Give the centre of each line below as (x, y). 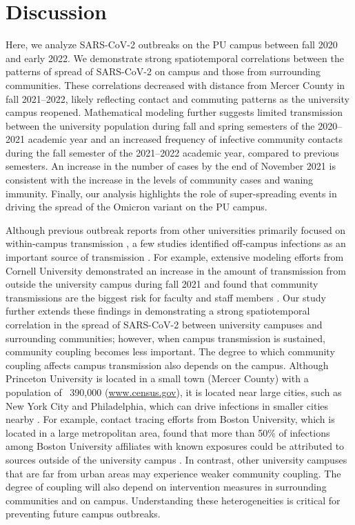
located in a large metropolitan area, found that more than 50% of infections (168, 432)
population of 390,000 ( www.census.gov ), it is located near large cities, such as (174, 392)
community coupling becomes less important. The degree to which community (170, 351)
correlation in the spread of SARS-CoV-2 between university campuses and (164, 324)
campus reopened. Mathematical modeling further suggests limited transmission (174, 112)
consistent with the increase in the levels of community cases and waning (160, 180)
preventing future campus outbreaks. (83, 514)
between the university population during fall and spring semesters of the (160, 125)
